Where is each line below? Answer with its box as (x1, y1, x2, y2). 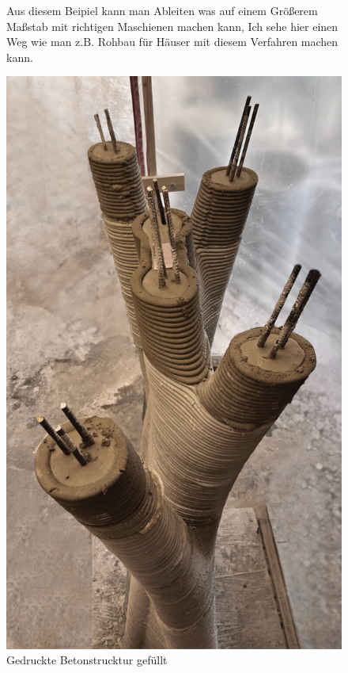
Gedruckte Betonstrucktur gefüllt (6, 652, 168, 668)
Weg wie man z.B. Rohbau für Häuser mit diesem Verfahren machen (6, 33, 339, 50)
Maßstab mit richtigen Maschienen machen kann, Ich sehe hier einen (6, 17, 339, 34)
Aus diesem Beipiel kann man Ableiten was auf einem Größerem (6, 2, 318, 18)
